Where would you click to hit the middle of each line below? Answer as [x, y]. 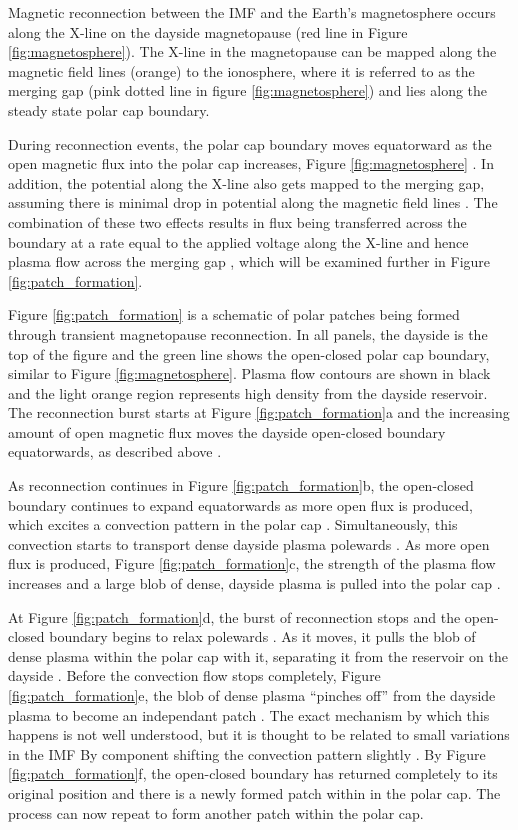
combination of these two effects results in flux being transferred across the [237, 221]
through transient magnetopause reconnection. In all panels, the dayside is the [248, 333]
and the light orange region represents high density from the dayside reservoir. [248, 392]
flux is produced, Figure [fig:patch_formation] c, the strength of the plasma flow [252, 563]
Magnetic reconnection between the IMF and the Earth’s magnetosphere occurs [252, 12]
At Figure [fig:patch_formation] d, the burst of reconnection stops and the [234, 616]
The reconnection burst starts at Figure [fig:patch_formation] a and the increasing [259, 412]
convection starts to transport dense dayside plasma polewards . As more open [249, 543]
